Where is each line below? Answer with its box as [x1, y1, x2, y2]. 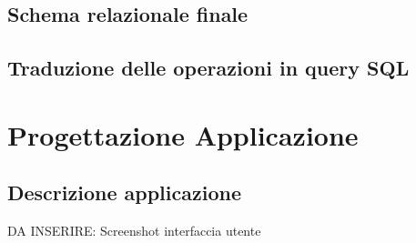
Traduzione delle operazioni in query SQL [7, 54, 410, 82]
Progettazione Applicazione [7, 116, 359, 153]
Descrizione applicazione [7, 178, 241, 207]
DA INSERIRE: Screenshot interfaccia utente [7, 221, 261, 240]
